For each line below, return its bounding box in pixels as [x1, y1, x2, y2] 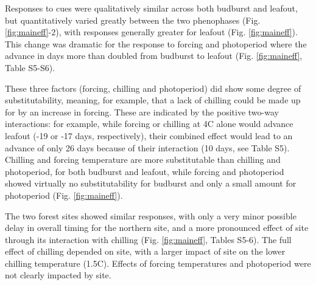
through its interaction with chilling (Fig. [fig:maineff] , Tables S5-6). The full [5, 233, 292, 246]
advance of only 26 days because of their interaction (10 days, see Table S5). [5, 141, 290, 154]
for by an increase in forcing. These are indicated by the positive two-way [5, 105, 279, 118]
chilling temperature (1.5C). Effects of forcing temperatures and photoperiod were [5, 256, 311, 269]
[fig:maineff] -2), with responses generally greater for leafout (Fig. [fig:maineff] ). [5, 26, 298, 38]
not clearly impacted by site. [5, 269, 111, 281]
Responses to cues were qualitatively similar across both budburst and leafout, [5, 2, 298, 14]
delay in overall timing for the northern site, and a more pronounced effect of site [5, 221, 309, 234]
